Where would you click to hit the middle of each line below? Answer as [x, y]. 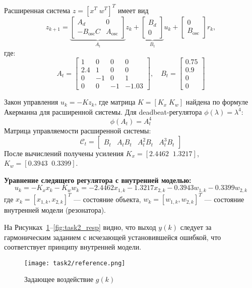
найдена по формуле [217, 102]
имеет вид [133, 10]
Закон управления [31, 102]
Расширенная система [37, 10]
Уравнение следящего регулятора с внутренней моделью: [98, 180]
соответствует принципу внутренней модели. [73, 247]
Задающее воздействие [59, 279]
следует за [196, 227]
